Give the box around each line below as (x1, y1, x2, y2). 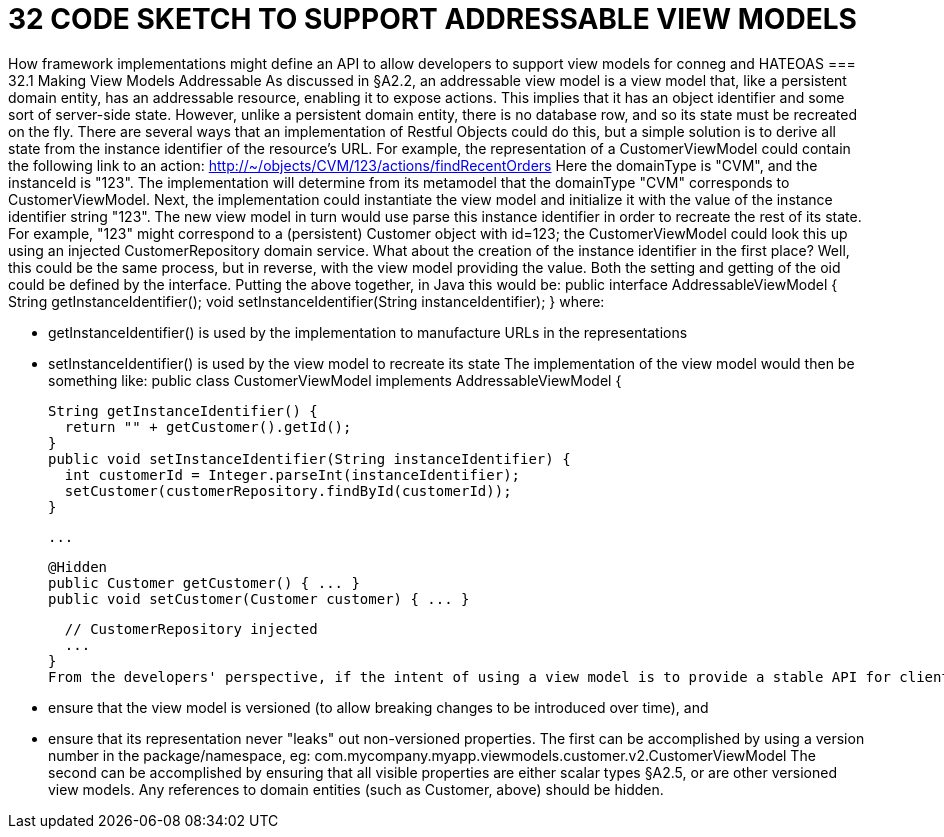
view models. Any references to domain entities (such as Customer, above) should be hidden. (48, 780, 664, 798)
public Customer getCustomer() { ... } (48, 574, 360, 591)
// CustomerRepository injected (64, 620, 318, 637)
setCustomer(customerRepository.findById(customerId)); (64, 482, 512, 499)
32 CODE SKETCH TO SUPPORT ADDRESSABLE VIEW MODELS (8, 2, 857, 36)
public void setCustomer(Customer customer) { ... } (48, 590, 470, 607)
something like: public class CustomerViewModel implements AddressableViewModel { (48, 371, 622, 389)
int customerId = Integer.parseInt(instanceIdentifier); (64, 466, 521, 483)
